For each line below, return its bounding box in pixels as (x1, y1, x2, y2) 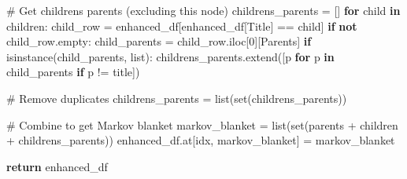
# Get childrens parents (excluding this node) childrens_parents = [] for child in (6, 2, 401, 18)
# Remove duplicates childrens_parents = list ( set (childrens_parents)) (6, 89, 347, 106)
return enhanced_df (6, 158, 108, 174)
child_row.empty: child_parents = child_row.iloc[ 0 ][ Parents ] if (6, 33, 312, 49)
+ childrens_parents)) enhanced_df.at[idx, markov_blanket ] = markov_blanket (6, 132, 395, 148)
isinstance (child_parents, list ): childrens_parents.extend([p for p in (6, 48, 335, 64)
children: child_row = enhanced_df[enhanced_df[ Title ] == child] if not (6, 17, 357, 34)
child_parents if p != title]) (6, 64, 140, 80)
